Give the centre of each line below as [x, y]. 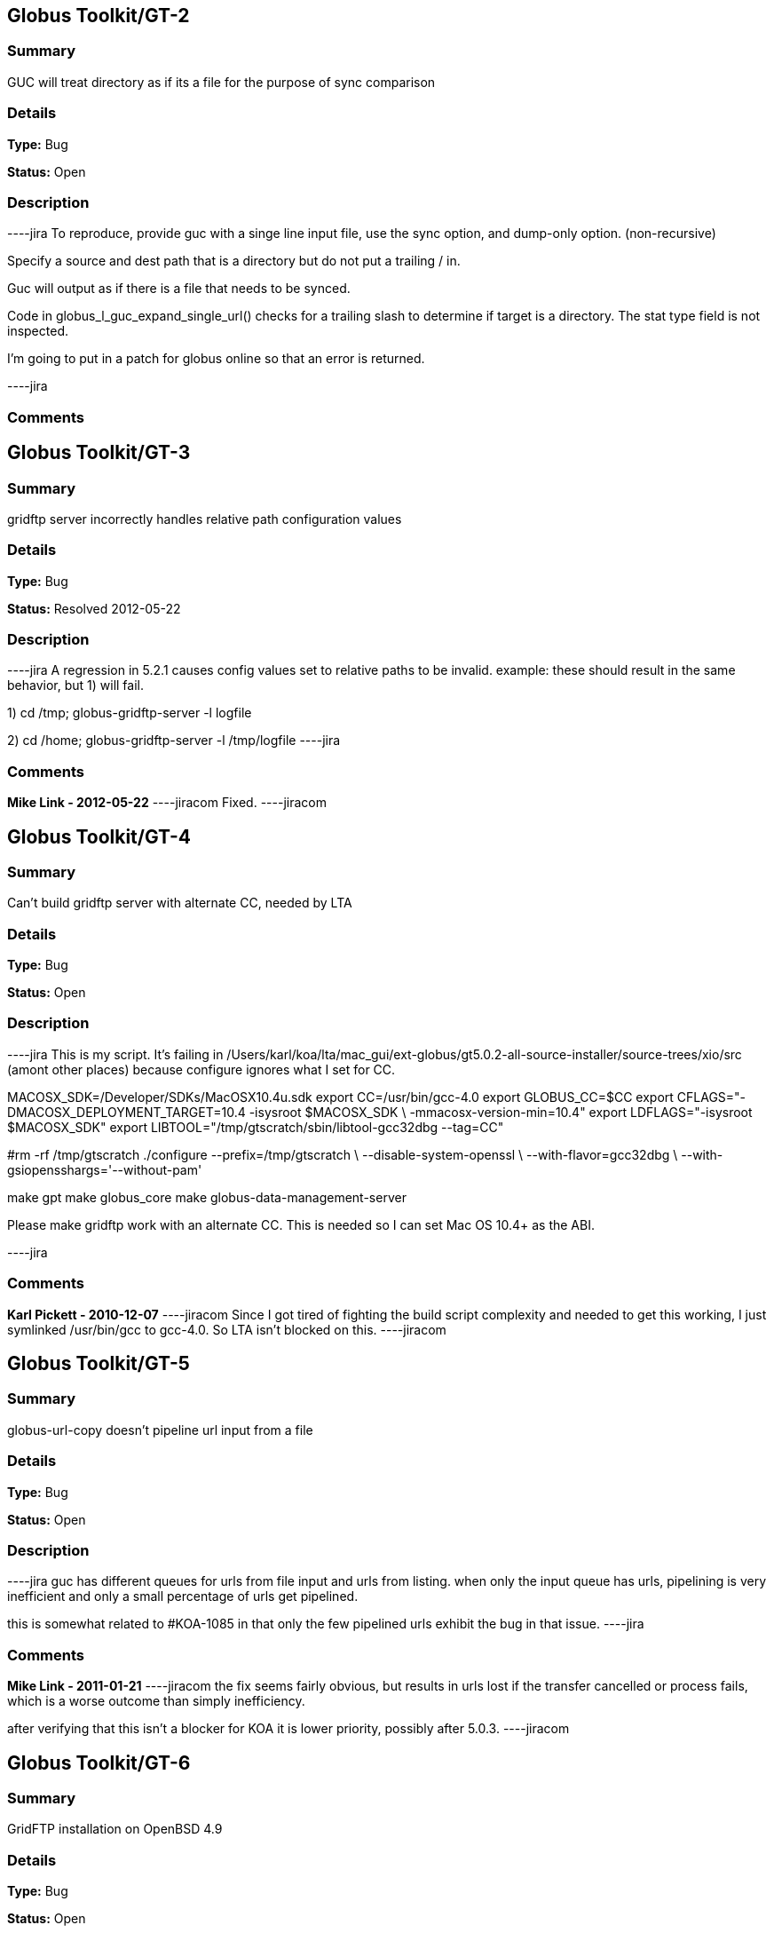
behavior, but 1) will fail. [75, 685]
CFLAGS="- [711, 1097]
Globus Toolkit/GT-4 [99, 836]
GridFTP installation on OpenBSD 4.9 [115, 1829]
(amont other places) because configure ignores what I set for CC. [201, 1069]
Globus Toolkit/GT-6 [99, 1763]
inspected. [38, 331]
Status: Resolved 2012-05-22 [94, 608]
